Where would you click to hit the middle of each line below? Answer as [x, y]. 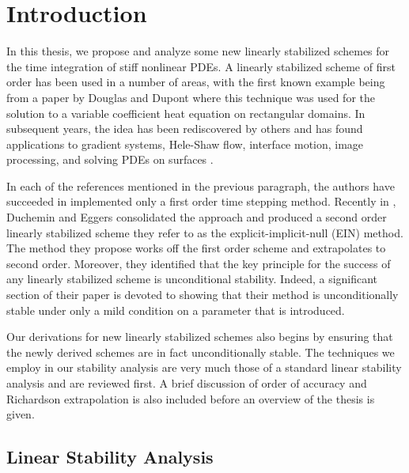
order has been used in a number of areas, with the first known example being [196, 82]
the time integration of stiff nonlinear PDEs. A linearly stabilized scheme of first [201, 66]
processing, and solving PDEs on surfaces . [110, 159]
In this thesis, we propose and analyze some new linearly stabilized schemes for [198, 51]
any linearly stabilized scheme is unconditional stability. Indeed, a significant [192, 279]
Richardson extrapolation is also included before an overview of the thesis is [191, 398]
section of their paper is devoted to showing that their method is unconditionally [203, 295]
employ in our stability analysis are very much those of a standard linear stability [204, 367]
